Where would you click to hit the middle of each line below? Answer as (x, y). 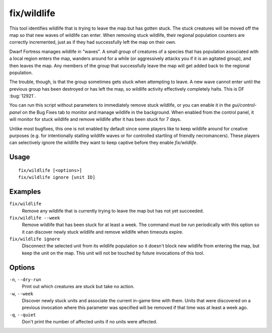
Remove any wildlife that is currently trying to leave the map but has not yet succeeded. (113, 211)
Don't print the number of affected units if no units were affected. (90, 322)
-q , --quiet (23, 314)
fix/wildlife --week (35, 218)
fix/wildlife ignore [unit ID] (57, 177)
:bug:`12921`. (23, 96)
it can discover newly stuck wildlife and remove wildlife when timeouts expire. (103, 232)
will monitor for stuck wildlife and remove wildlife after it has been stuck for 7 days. (95, 119)
